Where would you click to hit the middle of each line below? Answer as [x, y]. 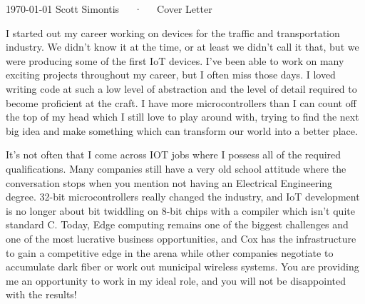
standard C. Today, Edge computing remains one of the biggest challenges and [177, 224]
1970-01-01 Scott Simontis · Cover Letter [109, 9]
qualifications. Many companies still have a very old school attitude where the [176, 168]
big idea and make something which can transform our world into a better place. [182, 130]
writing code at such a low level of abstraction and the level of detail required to [181, 88]
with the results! [41, 294]
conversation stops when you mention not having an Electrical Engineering [169, 182]
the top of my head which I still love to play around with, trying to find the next [182, 117]
